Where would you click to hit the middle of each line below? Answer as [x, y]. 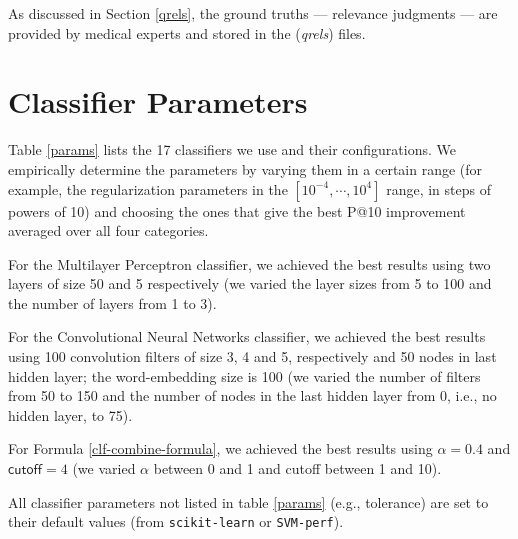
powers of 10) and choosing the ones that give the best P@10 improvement [237, 210]
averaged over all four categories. [108, 230]
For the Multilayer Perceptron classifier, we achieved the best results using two [249, 263]
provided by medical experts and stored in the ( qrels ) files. [187, 32]
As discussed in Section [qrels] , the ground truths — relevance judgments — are [253, 13]
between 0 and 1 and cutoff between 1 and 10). [297, 468]
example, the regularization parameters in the [148, 188]
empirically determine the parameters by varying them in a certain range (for [245, 168]
